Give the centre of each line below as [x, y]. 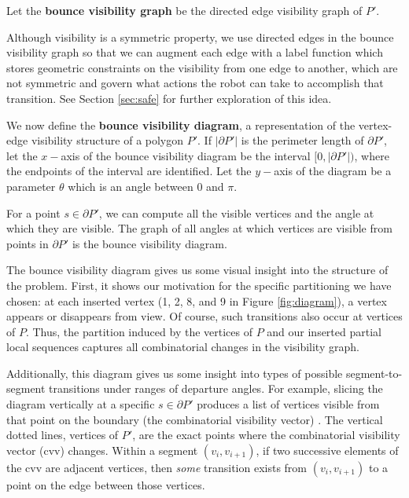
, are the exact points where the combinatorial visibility [266, 435]
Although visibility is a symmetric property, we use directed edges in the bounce [200, 37]
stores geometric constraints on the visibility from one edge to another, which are [202, 67]
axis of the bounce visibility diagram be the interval [186, 155]
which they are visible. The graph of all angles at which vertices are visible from [199, 228]
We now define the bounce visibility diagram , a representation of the [181, 124]
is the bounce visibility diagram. [149, 243]
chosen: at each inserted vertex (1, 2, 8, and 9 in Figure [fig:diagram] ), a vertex [197, 300]
